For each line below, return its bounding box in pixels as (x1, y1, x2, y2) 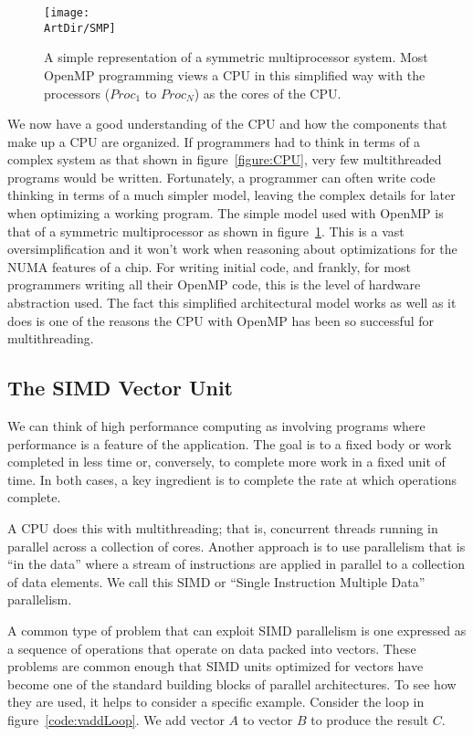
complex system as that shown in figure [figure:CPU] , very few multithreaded (7, 150, 442, 169)
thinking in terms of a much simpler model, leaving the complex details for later (7, 185, 456, 205)
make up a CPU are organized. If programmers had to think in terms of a (7, 131, 421, 151)
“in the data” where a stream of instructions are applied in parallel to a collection (7, 554, 465, 573)
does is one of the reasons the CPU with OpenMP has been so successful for (7, 310, 435, 330)
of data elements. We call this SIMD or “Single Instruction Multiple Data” (7, 572, 426, 591)
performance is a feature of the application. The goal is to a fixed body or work (7, 434, 452, 453)
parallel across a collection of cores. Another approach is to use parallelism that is (7, 536, 466, 555)
